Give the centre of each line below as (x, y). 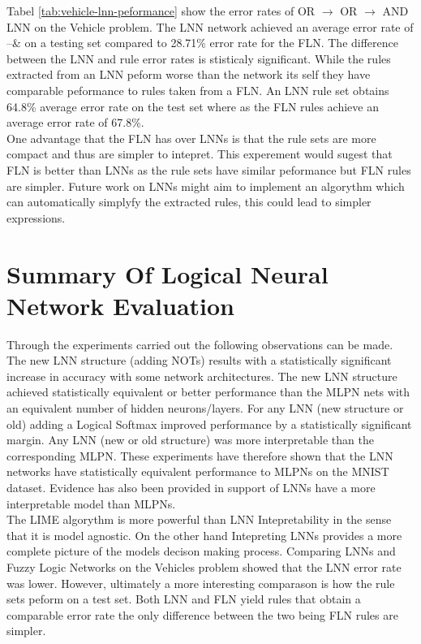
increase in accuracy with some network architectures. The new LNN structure (202, 376)
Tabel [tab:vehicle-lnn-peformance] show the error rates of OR (161, 11)
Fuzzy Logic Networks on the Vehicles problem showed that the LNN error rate (204, 566)
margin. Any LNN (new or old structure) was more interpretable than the (190, 440)
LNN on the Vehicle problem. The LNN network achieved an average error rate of (210, 26)
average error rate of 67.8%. (75, 122)
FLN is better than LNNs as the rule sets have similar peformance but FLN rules (209, 169)
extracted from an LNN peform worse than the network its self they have (189, 74)
